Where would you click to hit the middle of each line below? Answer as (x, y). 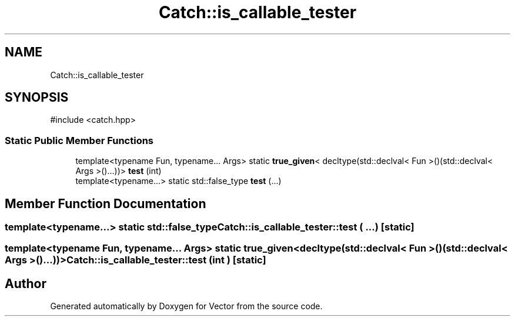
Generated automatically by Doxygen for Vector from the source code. (186, 306)
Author (26, 283)
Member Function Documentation (106, 203)
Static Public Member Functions (79, 140)
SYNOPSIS (37, 98)
